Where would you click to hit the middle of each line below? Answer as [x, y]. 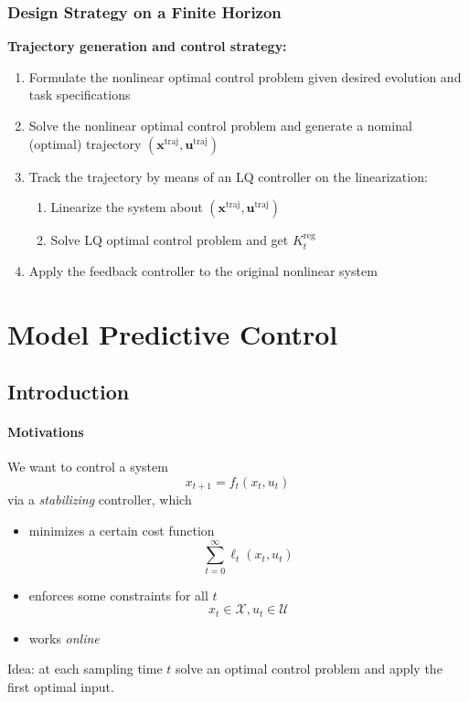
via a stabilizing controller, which [100, 500]
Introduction [69, 392]
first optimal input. [61, 686]
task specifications [80, 95]
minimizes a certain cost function [122, 530]
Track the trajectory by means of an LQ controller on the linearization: [228, 176]
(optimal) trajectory [85, 143]
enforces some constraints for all [118, 595]
